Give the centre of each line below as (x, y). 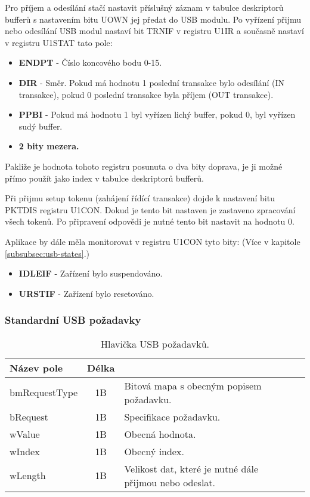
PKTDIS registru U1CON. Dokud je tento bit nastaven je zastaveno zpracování (150, 209)
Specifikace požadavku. (172, 416)
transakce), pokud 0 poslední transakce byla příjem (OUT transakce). (146, 94)
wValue (25, 434)
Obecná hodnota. (160, 434)
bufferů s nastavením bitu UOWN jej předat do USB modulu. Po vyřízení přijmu (153, 19)
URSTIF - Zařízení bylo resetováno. (86, 293)
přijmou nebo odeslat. (170, 482)
